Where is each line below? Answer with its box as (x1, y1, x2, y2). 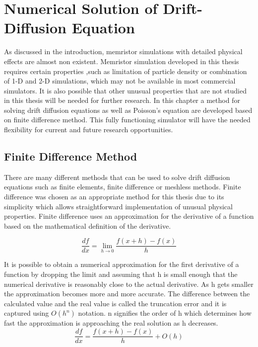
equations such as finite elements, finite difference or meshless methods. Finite (4, 181, 241, 192)
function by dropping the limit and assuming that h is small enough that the (4, 269, 238, 279)
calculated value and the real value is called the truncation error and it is (4, 298, 227, 308)
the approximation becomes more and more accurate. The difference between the (4, 288, 250, 299)
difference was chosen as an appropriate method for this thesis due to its (4, 191, 224, 202)
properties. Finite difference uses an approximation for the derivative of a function (4, 211, 254, 221)
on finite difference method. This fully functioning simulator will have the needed (4, 114, 251, 125)
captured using (4, 308, 49, 318)
